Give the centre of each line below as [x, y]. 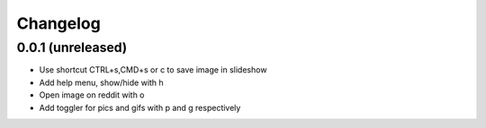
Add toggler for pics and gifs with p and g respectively [140, 107]
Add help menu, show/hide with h [101, 82]
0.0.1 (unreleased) [72, 47]
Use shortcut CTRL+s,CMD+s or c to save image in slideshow [153, 70]
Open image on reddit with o [92, 95]
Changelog [58, 23]
